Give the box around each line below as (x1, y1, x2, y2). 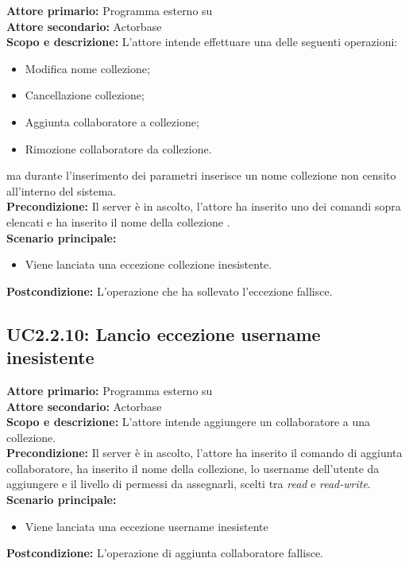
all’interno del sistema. (6, 182, 117, 199)
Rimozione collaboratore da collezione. (25, 140, 212, 157)
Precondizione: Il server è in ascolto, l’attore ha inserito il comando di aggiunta (6, 444, 403, 461)
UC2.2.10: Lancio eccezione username (6, 321, 321, 346)
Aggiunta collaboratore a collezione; (25, 113, 199, 130)
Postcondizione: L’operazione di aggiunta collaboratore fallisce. (6, 545, 323, 561)
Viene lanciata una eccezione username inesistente (25, 518, 268, 534)
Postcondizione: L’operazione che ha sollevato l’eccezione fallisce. (6, 282, 333, 299)
